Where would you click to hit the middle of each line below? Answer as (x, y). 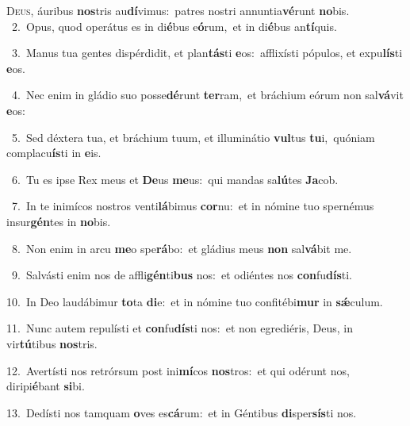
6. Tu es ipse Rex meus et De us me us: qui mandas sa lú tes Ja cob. (175, 179)
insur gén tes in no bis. (59, 221)
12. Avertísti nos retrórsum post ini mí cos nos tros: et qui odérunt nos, (178, 370)
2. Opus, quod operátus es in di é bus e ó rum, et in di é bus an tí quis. (174, 26)
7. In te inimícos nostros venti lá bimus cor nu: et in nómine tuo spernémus (193, 206)
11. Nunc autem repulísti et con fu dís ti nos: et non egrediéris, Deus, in (180, 328)
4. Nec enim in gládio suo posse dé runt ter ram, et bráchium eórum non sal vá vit (207, 95)
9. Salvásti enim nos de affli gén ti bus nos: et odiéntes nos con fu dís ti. (182, 275)
